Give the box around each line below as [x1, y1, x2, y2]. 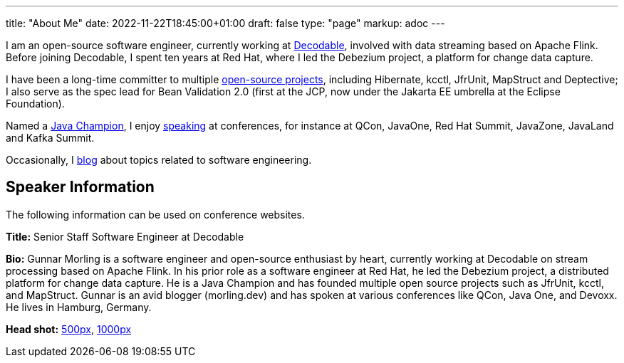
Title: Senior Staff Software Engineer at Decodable [6, 230, 244, 243]
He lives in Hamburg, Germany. [6, 300, 152, 313]
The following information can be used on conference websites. [6, 208, 305, 221]
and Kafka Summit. [6, 132, 95, 144]
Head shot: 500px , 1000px [6, 322, 132, 335]
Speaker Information [6, 178, 155, 196]
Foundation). [6, 98, 65, 110]
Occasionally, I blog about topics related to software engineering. [6, 154, 312, 166]
